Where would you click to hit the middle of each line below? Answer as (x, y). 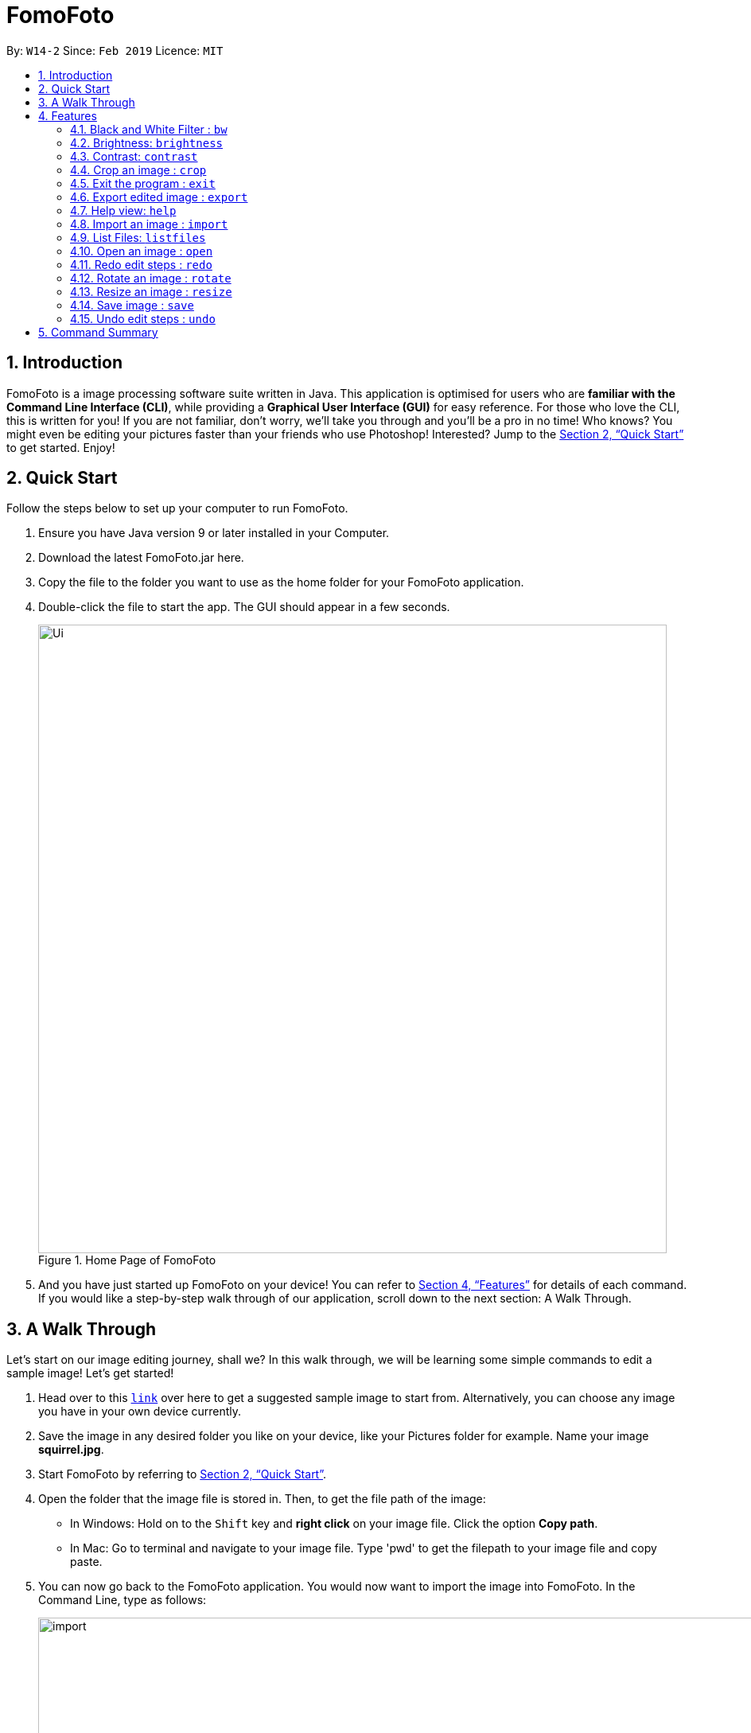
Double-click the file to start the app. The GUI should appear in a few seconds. (244, 607)
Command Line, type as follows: (123, 1600)
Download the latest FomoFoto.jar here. (141, 558)
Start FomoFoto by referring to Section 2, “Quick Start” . (183, 1474)
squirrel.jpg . (71, 1450)
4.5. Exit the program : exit (143, 183)
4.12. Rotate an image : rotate (151, 278)
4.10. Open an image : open (142, 251)
